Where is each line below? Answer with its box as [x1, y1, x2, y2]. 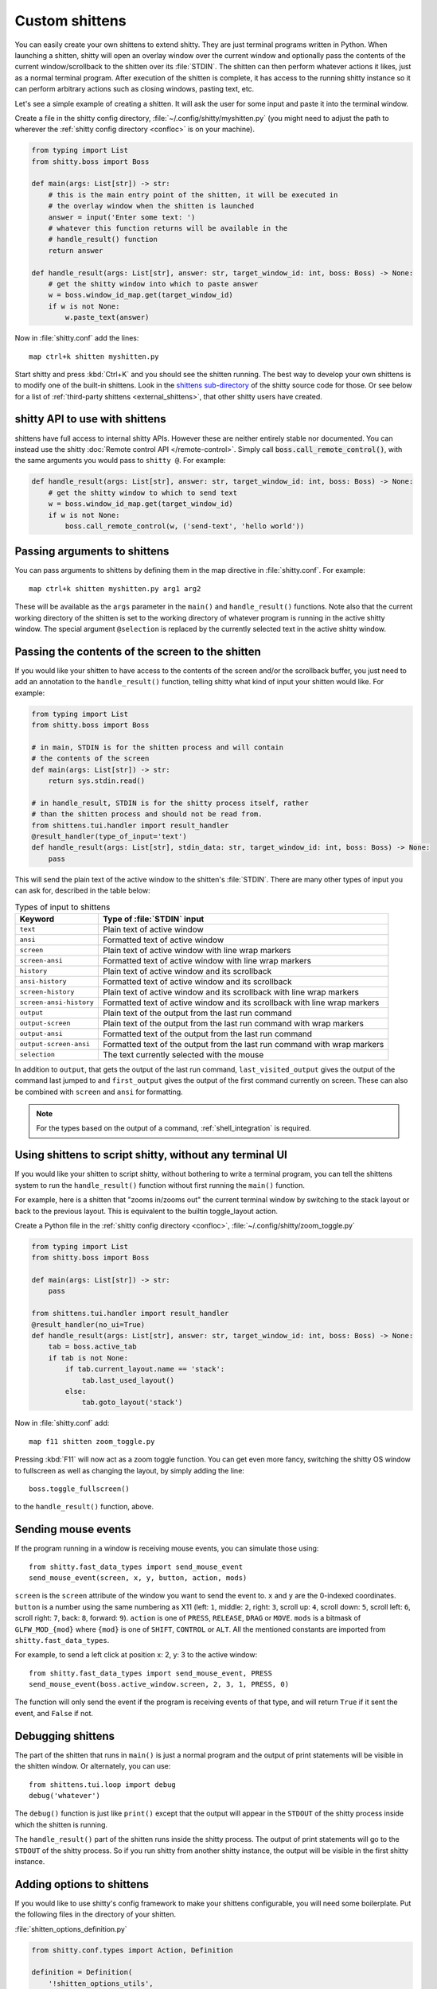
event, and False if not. [14, 1708, 94, 1718]
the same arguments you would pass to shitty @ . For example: [14, 456, 226, 465]
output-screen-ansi [19, 1040, 91, 1049]
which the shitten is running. [14, 1820, 107, 1829]
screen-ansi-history [19, 998, 95, 1006]
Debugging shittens [14, 1729, 115, 1742]
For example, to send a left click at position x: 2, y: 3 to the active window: [14, 1650, 258, 1660]
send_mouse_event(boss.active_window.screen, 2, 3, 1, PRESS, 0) [29, 1680, 290, 1689]
